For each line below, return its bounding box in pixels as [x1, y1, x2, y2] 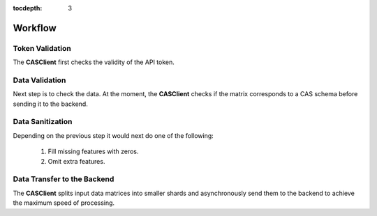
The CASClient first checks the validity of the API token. [13, 58, 175, 66]
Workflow [13, 22, 57, 34]
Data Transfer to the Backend [13, 174, 114, 184]
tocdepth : [13, 4, 43, 12]
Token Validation [13, 43, 71, 53]
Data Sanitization [13, 117, 73, 127]
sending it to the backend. [13, 100, 89, 108]
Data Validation [13, 75, 66, 85]
